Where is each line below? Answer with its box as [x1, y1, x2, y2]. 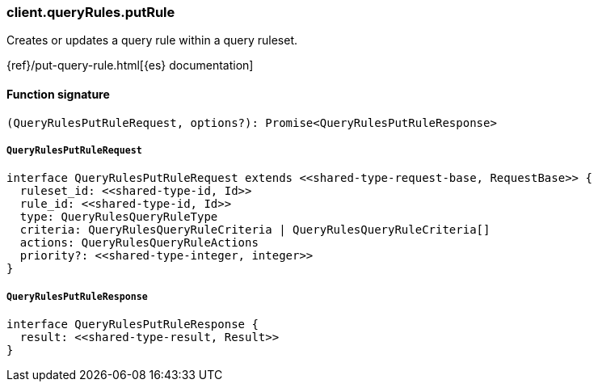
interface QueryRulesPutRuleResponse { [6, 318, 259, 331]
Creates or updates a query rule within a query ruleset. [6, 33, 298, 48]
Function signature [6, 86, 110, 101]
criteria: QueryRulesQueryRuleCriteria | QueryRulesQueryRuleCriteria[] [19, 223, 491, 237]
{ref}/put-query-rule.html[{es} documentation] [6, 58, 254, 73]
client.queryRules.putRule [6, 4, 175, 20]
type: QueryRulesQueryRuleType [19, 210, 218, 224]
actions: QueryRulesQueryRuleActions [19, 236, 259, 250]
